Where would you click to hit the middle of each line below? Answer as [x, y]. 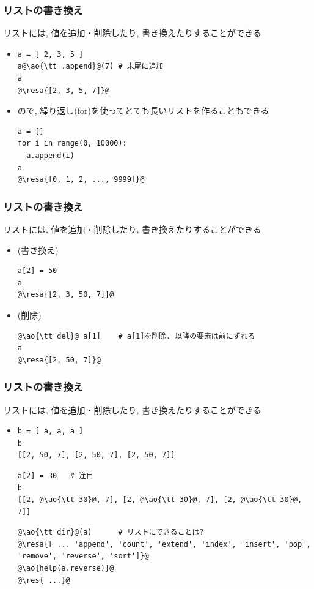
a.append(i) [50, 155]
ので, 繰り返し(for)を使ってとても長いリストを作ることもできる [143, 111]
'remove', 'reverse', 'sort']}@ [83, 556]
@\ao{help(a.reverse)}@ [66, 568]
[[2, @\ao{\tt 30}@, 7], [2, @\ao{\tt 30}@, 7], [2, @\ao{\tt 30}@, [160, 500]
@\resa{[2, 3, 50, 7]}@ [66, 295]
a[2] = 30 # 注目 [55, 475]
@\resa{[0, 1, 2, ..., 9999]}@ [81, 180]
